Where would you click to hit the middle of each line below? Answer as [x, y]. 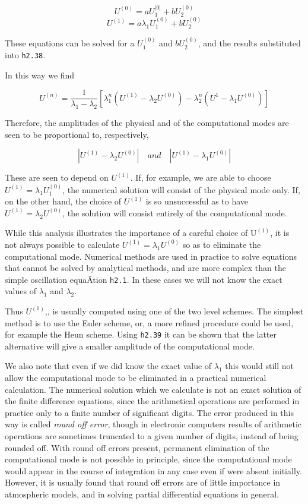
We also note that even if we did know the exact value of [108, 366]
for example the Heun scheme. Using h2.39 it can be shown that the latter [141, 334]
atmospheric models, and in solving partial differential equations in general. [142, 494]
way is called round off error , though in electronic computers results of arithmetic [153, 424]
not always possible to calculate [62, 244]
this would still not [259, 366]
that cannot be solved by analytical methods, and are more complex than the [145, 268]
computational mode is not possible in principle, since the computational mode [148, 459]
